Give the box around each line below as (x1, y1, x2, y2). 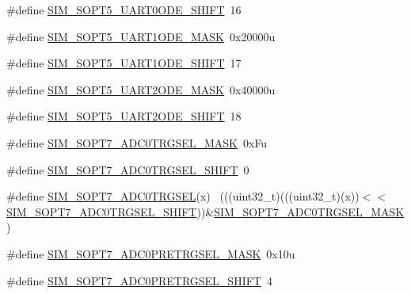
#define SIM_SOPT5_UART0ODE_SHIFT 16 (6, 2, 242, 17)
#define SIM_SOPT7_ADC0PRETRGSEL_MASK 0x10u (6, 245, 295, 262)
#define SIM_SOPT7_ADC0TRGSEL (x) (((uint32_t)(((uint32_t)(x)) (6, 188, 360, 204)
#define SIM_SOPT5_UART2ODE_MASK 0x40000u (6, 81, 276, 97)
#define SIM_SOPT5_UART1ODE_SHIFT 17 (6, 55, 242, 71)
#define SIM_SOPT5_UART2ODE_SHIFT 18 (6, 108, 242, 124)
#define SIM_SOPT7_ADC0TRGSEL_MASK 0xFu (6, 134, 268, 151)
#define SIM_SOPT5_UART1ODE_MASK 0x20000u (6, 28, 276, 44)
